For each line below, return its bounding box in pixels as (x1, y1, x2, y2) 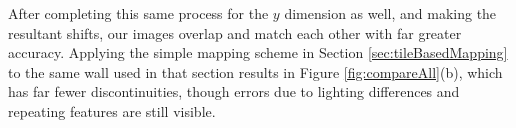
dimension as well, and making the (284, 3, 497, 23)
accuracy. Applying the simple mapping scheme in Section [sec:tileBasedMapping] (8, 42, 508, 63)
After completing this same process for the (8, 3, 269, 23)
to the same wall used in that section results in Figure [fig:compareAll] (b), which (8, 61, 503, 82)
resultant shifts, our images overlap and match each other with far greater (8, 22, 462, 43)
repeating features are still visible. (8, 100, 216, 121)
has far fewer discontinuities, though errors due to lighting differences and (8, 81, 460, 102)
